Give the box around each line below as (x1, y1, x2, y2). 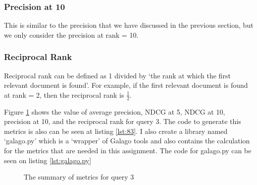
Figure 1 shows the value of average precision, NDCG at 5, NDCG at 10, (4, 106, 225, 117)
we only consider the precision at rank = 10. (4, 29, 139, 40)
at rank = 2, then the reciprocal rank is (4, 89, 124, 100)
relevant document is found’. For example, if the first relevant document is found (4, 80, 248, 90)
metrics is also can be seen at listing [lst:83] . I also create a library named (4, 125, 228, 136)
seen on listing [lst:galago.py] (4, 155, 92, 165)
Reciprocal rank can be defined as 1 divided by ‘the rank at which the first (4, 70, 231, 80)
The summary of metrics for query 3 (24, 172, 134, 182)
